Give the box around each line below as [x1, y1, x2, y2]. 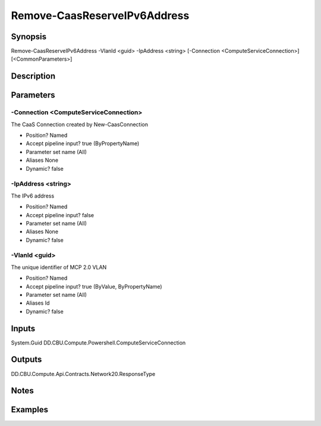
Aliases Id [26, 299, 50, 306]
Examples [11, 405, 49, 415]
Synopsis [11, 32, 47, 42]
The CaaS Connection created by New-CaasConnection [11, 121, 149, 128]
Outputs [11, 355, 42, 365]
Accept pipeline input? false [26, 211, 95, 218]
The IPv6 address [11, 192, 55, 199]
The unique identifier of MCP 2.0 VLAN [11, 264, 107, 271]
